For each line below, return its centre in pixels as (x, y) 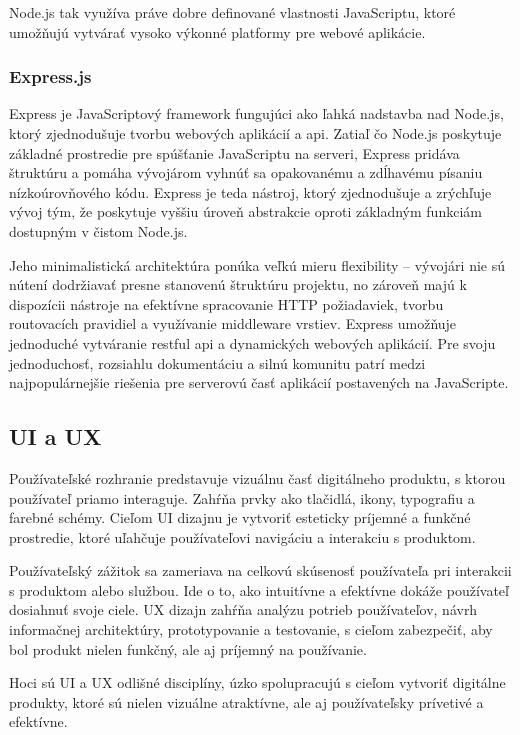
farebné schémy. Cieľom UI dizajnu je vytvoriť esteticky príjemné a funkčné (240, 517)
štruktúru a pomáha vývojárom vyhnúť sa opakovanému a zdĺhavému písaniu (246, 172)
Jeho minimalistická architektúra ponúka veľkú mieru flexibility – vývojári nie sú (257, 264)
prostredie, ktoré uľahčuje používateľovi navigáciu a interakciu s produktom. (242, 536)
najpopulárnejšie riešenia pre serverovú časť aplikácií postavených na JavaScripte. (259, 382)
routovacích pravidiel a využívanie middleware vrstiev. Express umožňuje (233, 323)
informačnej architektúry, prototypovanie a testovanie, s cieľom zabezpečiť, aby (251, 629)
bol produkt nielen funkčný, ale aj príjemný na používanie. (188, 648)
